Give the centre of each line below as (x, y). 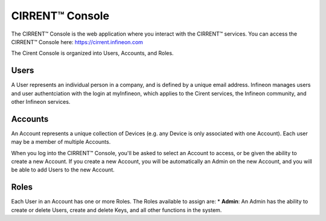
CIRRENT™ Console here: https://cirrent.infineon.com (77, 42)
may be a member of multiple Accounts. (61, 142)
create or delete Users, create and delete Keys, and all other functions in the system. (117, 210)
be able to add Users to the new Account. (63, 170)
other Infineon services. (41, 102)
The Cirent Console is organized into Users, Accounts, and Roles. (92, 53)
